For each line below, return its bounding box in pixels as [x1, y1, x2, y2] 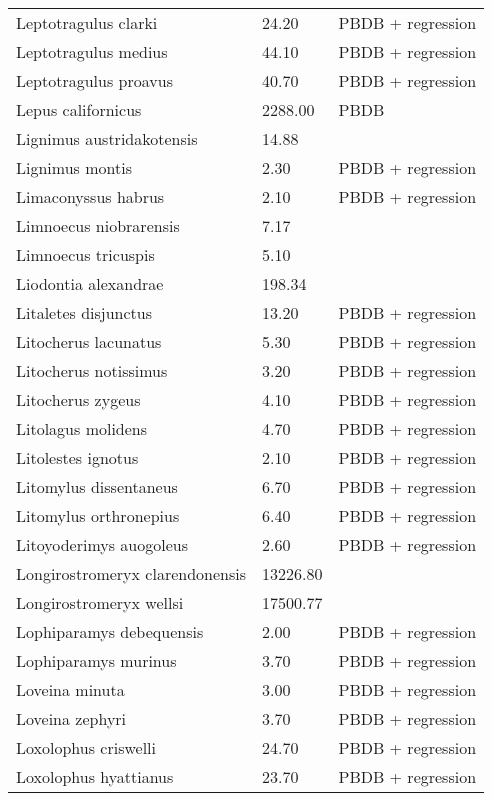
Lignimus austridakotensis [16, 127, 198, 150]
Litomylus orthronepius [16, 504, 180, 527]
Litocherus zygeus [16, 388, 141, 411]
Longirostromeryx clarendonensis [16, 562, 247, 585]
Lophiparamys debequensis [16, 620, 204, 643]
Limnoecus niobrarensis [16, 214, 180, 237]
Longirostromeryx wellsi [16, 591, 184, 614]
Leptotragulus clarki [16, 11, 158, 34]
